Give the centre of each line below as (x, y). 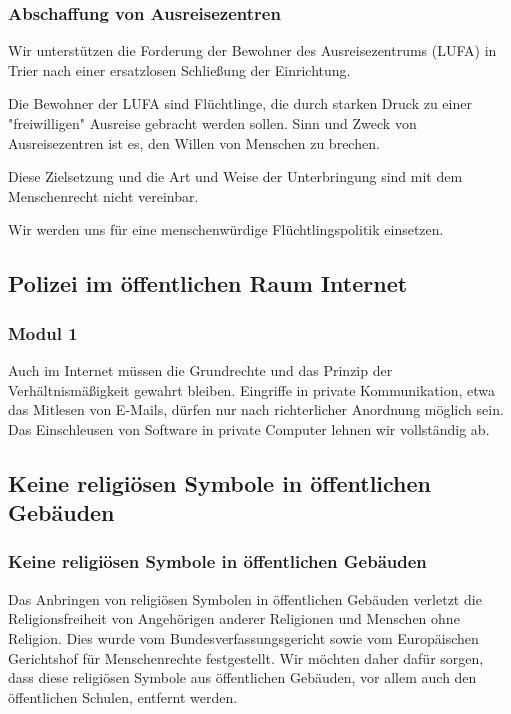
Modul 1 (43, 332)
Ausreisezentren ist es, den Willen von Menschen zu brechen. (194, 142)
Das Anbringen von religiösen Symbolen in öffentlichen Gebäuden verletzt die (245, 598)
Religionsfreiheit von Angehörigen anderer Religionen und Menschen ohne (234, 618)
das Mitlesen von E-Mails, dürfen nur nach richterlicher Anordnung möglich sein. (256, 409)
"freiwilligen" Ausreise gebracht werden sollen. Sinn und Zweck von (212, 123)
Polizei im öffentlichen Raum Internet (208, 283)
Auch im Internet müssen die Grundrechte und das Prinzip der (200, 369)
